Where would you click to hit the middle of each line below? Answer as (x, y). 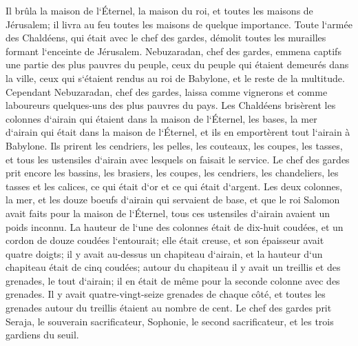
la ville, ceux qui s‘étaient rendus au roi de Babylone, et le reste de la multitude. (175, 78)
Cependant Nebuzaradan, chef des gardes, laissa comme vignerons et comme (167, 91)
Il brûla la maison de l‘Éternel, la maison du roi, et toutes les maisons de (159, 10)
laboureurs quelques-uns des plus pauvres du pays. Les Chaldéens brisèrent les (171, 105)
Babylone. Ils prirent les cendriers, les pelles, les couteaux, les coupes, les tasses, (174, 145)
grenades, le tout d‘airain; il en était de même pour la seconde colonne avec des (173, 280)
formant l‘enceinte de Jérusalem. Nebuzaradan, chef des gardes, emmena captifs (173, 51)
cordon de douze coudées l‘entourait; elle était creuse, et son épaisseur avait (165, 240)
